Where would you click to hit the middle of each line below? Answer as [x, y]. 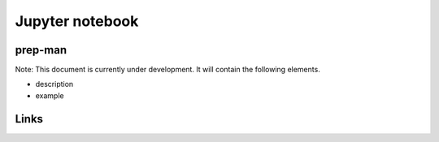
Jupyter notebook [77, 21]
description [54, 84]
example [50, 95]
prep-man [41, 50]
